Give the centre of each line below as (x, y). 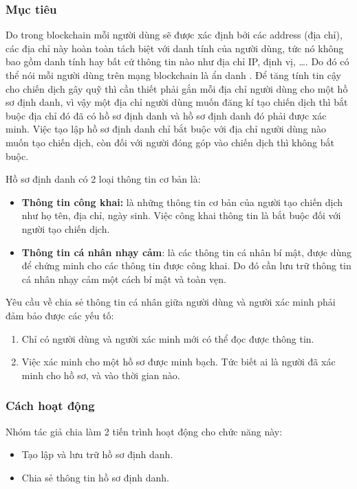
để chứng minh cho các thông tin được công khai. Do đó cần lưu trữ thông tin (186, 265)
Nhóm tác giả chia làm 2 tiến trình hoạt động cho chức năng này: (144, 431)
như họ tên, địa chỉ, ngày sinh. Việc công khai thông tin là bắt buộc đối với (181, 215)
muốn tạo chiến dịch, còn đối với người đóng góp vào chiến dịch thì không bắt (170, 142)
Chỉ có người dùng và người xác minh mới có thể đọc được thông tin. (168, 338)
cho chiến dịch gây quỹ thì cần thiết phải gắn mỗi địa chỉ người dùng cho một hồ (177, 88)
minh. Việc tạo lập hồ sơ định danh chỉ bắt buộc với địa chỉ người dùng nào (166, 129)
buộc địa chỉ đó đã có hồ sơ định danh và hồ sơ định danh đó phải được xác (166, 115)
